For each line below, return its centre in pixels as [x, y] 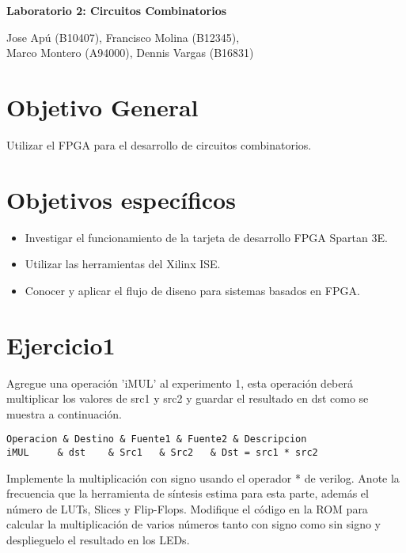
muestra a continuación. [64, 413]
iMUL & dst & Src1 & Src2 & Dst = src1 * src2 [162, 452]
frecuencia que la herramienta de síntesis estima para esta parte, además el [188, 493]
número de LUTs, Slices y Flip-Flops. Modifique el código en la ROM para [187, 508]
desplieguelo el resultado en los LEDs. [98, 540]
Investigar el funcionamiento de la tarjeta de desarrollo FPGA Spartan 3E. [206, 237]
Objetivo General [102, 106]
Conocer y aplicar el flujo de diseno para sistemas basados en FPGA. [192, 290]
